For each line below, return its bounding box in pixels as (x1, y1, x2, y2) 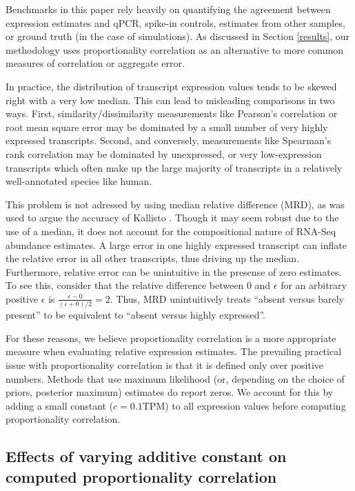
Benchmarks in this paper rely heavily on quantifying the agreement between (6, 2, 331, 16)
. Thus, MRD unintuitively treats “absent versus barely (110, 291, 345, 305)
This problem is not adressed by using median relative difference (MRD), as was (6, 197, 345, 211)
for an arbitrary (281, 278, 347, 292)
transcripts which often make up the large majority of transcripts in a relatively (6, 160, 343, 174)
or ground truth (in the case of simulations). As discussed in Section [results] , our (6, 29, 350, 43)
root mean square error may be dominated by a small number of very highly (6, 119, 328, 134)
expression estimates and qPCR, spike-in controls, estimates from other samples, (6, 15, 345, 30)
